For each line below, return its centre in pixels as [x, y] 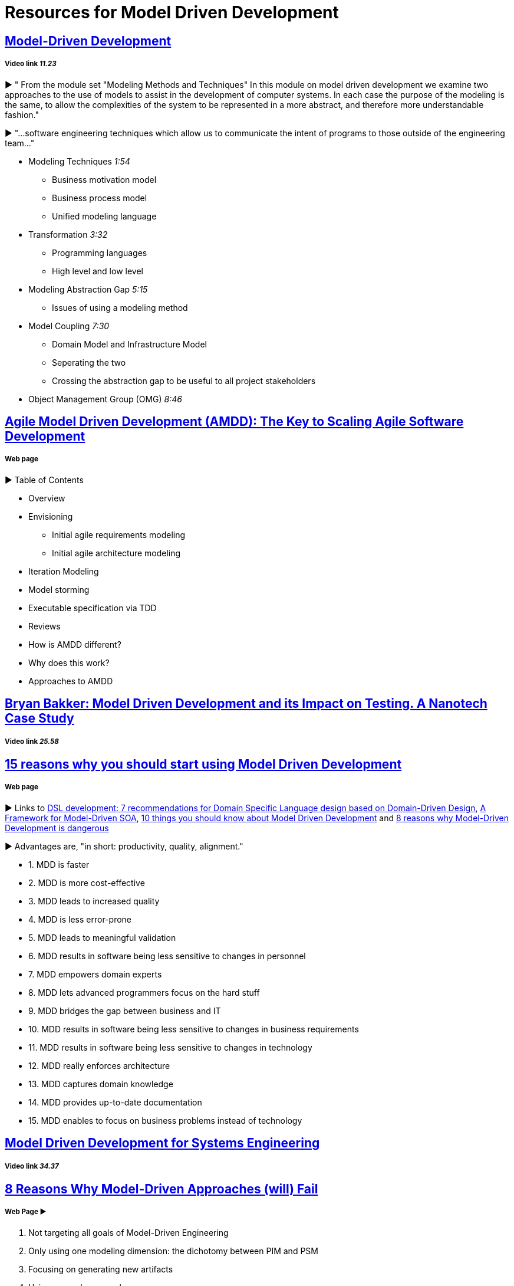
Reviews [45, 626]
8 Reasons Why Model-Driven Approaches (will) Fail [162, 1189]
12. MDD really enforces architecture [99, 1065]
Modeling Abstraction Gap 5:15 [88, 289]
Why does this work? [69, 662]
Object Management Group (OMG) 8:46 [105, 399]
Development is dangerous [57, 828]
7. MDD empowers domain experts [95, 974]
